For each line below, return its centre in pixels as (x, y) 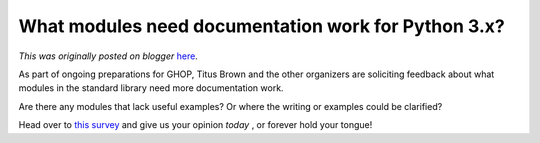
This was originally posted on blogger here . (108, 56)
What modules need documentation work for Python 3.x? (261, 26)
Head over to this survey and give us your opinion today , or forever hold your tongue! (195, 125)
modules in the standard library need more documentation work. (151, 88)
